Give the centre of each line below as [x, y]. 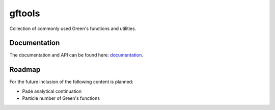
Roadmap [25, 70]
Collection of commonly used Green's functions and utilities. [73, 29]
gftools [25, 13]
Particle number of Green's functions [61, 98]
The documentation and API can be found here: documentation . [76, 55]
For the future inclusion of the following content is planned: [71, 82]
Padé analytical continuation [52, 91]
